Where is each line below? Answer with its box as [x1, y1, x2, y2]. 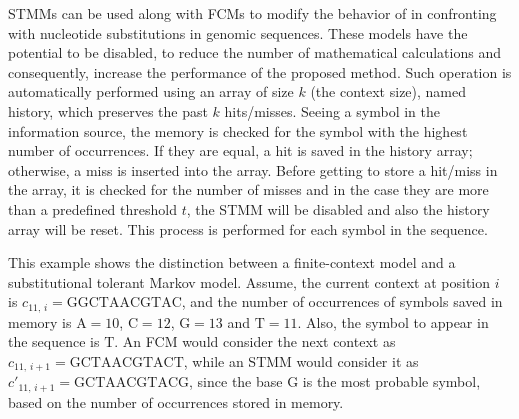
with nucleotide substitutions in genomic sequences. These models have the [8, 22, 468, 43]
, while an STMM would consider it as [183, 350, 419, 371]
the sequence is [8, 331, 100, 352]
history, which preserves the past [8, 100, 208, 121]
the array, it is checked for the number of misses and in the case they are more [8, 179, 489, 200]
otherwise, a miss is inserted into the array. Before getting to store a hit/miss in [8, 159, 498, 180]
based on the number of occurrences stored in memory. [8, 391, 344, 412]
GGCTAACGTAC [66, 296, 182, 311]
